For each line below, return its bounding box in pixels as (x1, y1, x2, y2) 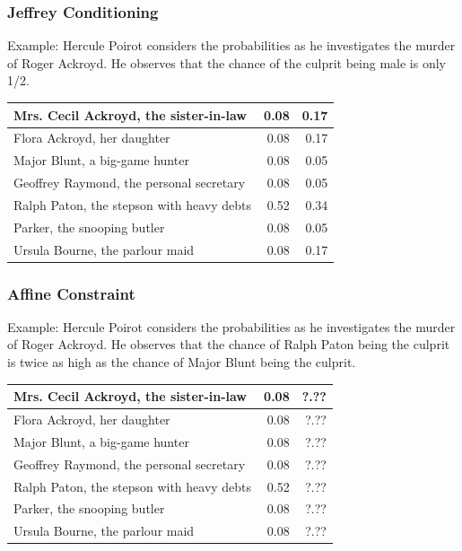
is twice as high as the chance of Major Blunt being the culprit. (7, 353, 356, 372)
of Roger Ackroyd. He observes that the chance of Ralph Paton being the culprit (7, 335, 450, 354)
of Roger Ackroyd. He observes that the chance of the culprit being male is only (7, 53, 446, 72)
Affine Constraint (7, 282, 135, 304)
